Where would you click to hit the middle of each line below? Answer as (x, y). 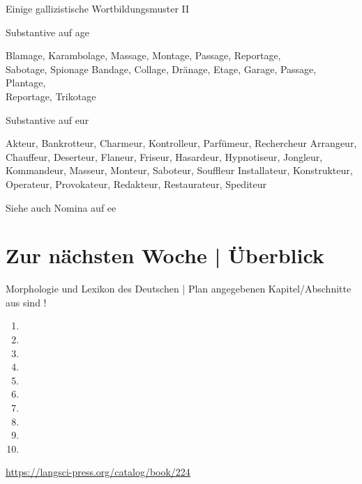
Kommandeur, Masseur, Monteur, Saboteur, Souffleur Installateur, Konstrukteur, (179, 170)
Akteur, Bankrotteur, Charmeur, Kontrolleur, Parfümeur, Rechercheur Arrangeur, (181, 143)
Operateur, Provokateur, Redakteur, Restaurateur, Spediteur (136, 184)
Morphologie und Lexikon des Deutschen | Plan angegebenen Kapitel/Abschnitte (179, 289)
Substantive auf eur (47, 119)
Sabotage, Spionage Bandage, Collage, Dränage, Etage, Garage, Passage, (161, 69)
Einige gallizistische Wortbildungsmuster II (98, 8)
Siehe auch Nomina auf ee (61, 207)
